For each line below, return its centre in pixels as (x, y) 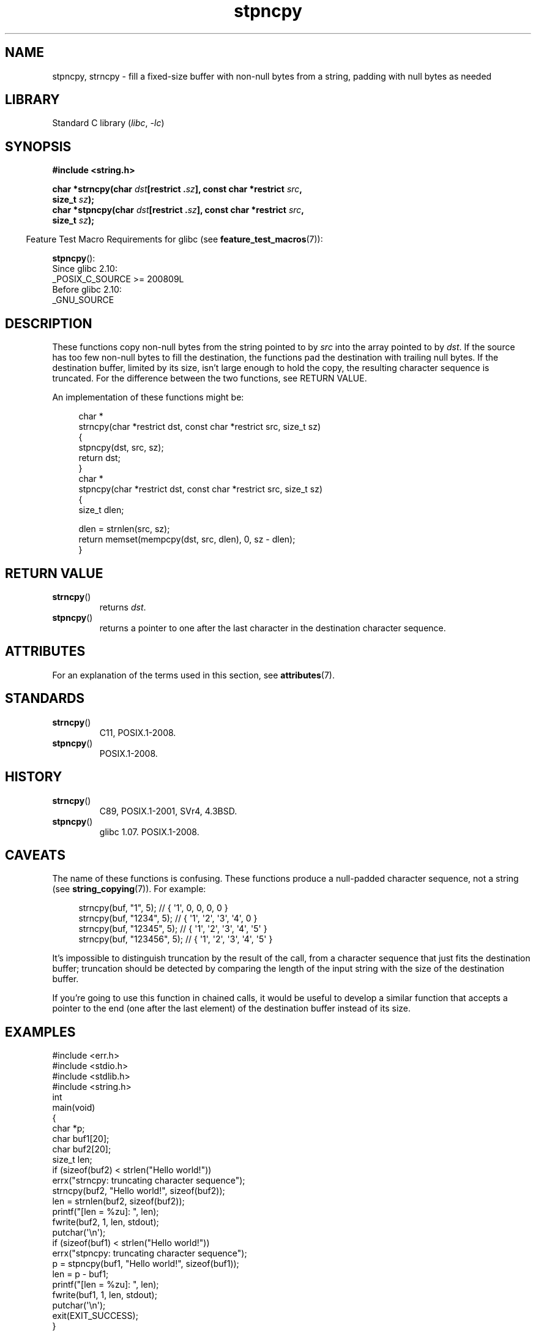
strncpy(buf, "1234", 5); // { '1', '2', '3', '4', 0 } (168, 918)
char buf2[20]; (82, 1149)
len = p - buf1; (80, 1274)
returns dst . (123, 607)
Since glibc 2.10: (85, 269)
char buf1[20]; (81, 1139)
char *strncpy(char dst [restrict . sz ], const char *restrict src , (177, 189)
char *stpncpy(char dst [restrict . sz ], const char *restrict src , (178, 210)
